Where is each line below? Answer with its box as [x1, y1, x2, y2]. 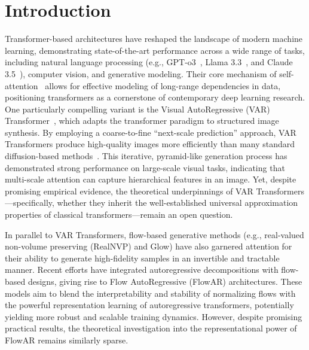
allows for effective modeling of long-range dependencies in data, [45, 79, 281, 92]
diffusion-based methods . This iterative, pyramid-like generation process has [5, 150, 287, 162]
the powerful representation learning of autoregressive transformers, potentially [5, 299, 294, 311]
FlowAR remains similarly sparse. [5, 333, 129, 346]
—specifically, [5, 196, 54, 209]
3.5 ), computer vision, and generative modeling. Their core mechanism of [5, 67, 277, 80]
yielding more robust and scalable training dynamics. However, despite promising [5, 310, 302, 322]
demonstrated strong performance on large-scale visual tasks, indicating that [5, 161, 285, 174]
